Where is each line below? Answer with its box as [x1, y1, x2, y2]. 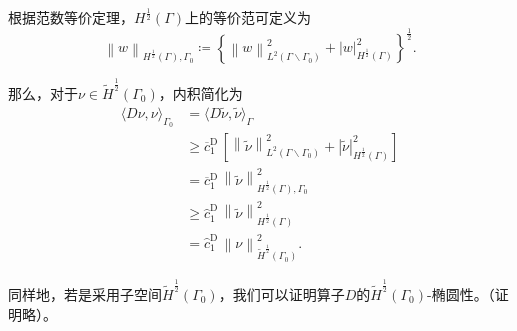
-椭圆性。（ [427, 284, 495, 305]
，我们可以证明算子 [218, 284, 345, 305]
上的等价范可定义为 [185, 7, 312, 28]
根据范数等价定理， [8, 7, 134, 28]
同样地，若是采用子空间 [8, 284, 162, 305]
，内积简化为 [158, 82, 243, 103]
